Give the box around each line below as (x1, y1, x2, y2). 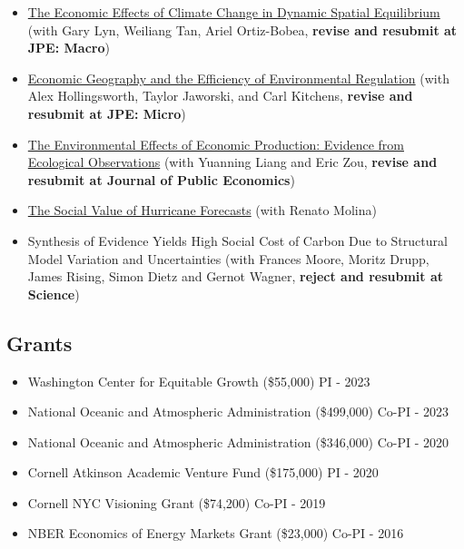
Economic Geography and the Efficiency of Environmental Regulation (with (27, 68, 449, 87)
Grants (6, 328, 73, 357)
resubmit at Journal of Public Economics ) (27, 170, 295, 189)
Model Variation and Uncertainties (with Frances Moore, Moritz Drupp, (27, 249, 429, 268)
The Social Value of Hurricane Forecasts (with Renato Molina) (27, 201, 377, 220)
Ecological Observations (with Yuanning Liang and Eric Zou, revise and (27, 152, 438, 172)
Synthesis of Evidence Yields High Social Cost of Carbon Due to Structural (27, 230, 448, 250)
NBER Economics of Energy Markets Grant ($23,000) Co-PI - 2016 (27, 524, 404, 543)
